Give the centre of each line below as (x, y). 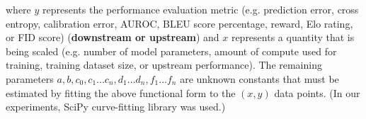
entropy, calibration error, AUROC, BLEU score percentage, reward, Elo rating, (179, 23)
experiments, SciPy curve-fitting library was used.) (116, 107)
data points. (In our (317, 92)
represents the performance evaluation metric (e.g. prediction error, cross (201, 9)
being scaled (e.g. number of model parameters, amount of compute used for (171, 51)
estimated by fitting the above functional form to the (121, 92)
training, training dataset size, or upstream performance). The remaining (164, 65)
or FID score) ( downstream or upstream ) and (113, 37)
